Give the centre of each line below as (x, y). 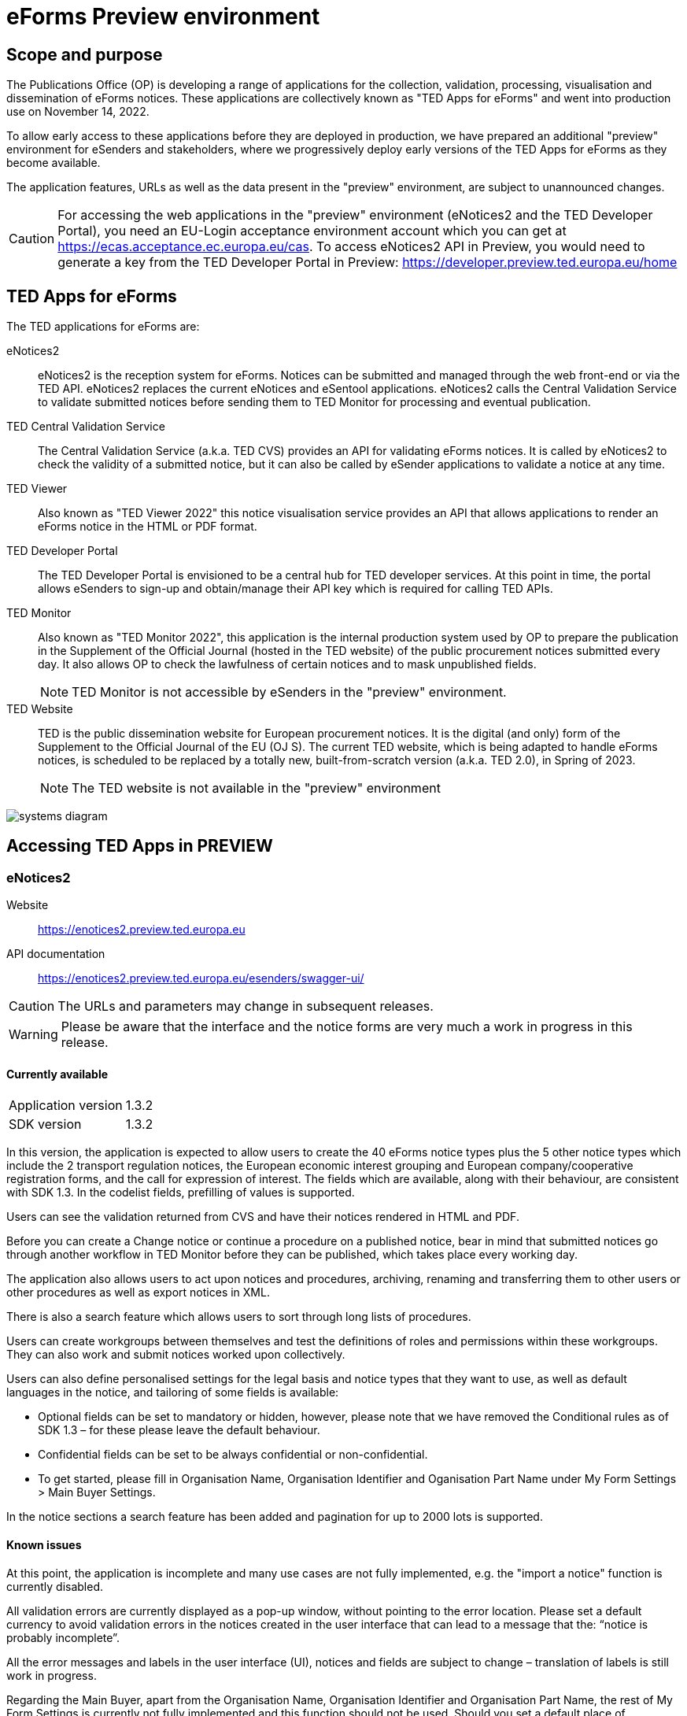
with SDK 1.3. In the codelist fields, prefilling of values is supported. (181, 1193)
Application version (66, 1106)
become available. (54, 163)
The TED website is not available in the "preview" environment (256, 788)
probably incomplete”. (63, 1637)
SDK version (45, 1124)
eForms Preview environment (163, 17)
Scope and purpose (85, 54)
